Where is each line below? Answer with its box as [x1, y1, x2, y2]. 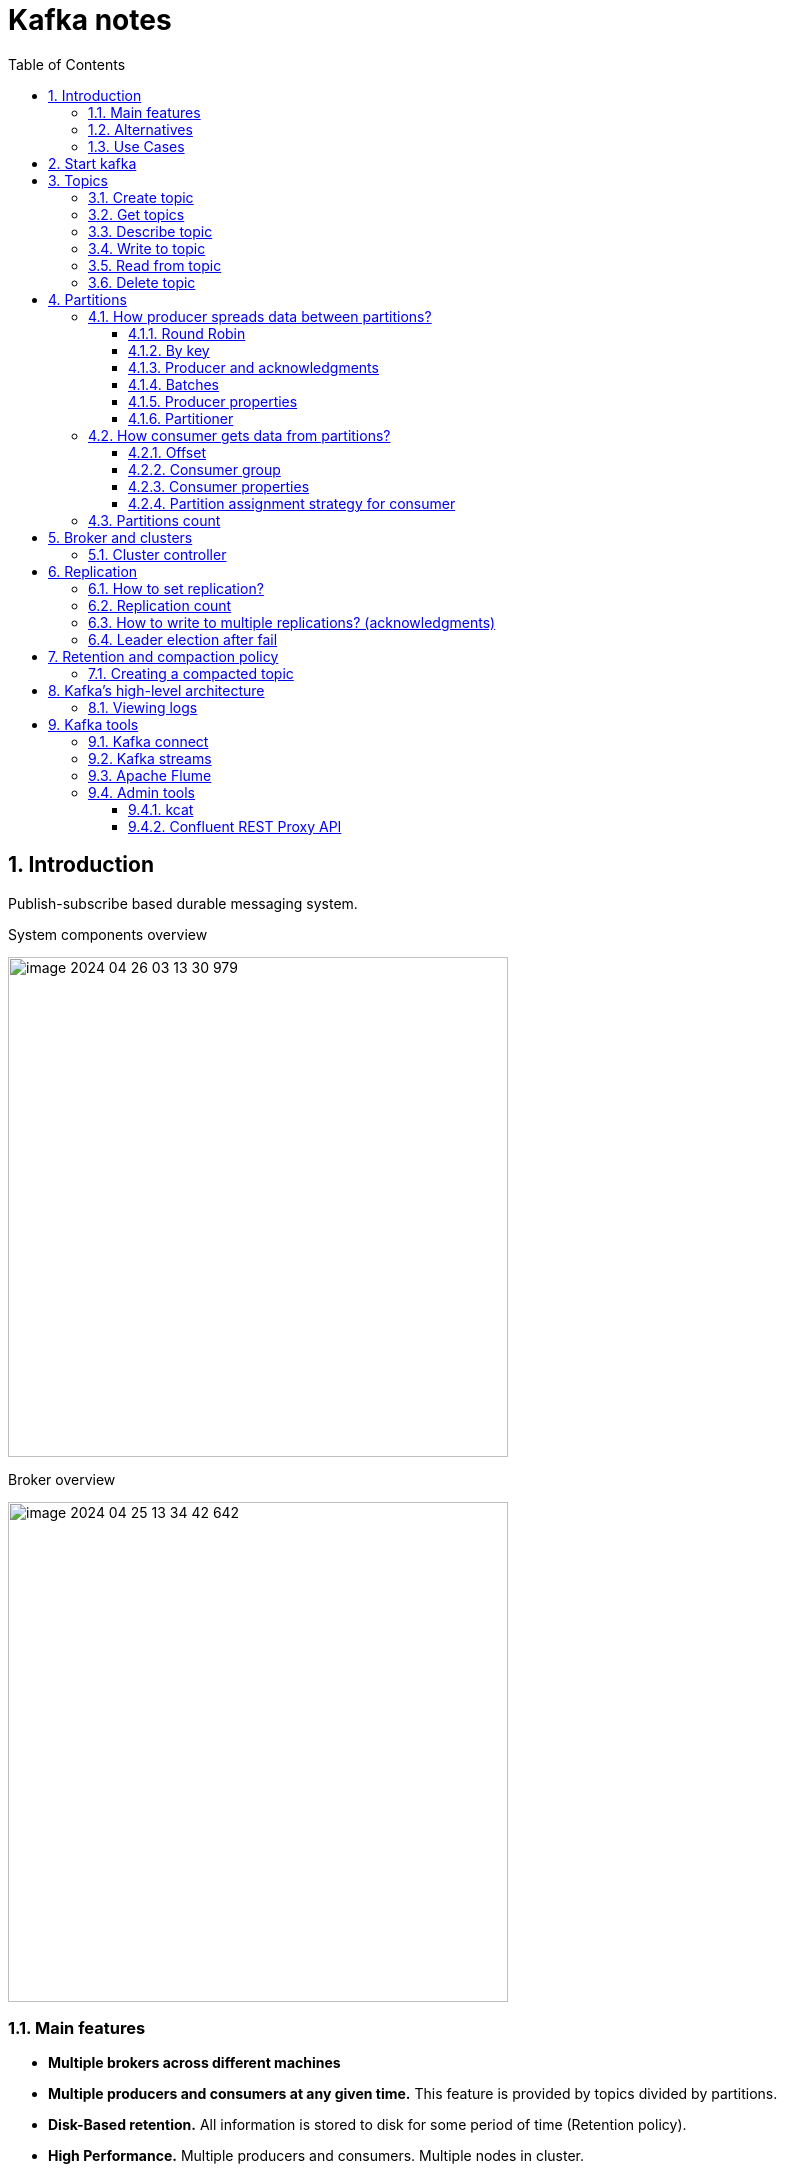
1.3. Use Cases [88, 137, 185, 155]
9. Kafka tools [48, 715, 139, 733]
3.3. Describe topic [88, 222, 213, 240]
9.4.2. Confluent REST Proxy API [128, 817, 342, 835]
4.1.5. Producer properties [128, 392, 298, 410]
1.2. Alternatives [88, 120, 193, 138]
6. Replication [48, 562, 138, 580]
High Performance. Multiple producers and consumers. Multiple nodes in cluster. [48, 2147, 585, 2165]
